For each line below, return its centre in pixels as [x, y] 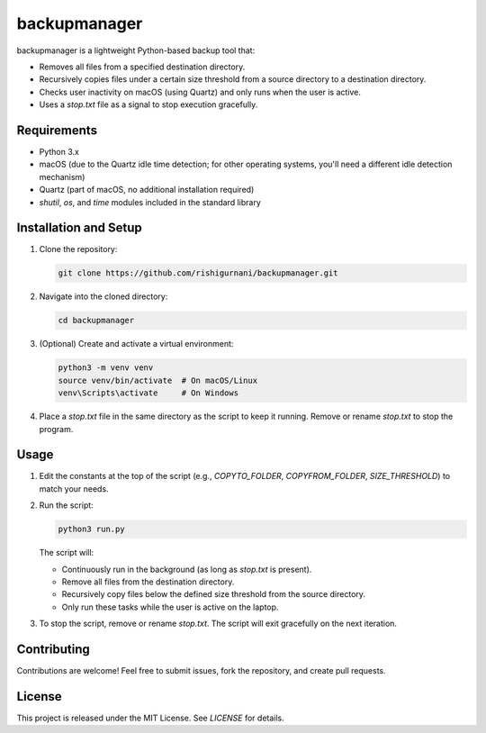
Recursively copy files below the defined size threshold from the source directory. [214, 594]
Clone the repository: [78, 249]
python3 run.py [91, 529]
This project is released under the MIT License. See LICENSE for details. [151, 718]
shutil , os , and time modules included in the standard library [150, 202]
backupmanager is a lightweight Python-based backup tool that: [136, 50]
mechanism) [62, 176]
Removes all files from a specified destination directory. [142, 67]
